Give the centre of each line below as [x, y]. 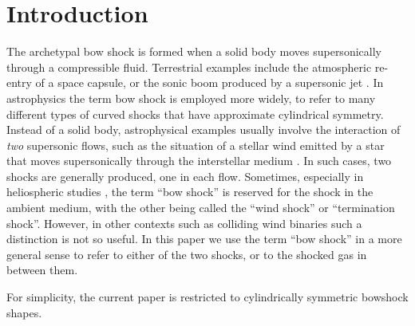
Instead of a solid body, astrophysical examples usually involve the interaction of [204, 130]
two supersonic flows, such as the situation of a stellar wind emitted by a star [196, 145]
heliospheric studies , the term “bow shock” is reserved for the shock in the [190, 192]
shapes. [24, 312]
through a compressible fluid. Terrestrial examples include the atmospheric [189, 67]
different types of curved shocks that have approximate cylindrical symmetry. [195, 114]
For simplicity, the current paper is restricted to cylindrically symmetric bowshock [207, 297]
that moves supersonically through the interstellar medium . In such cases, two [199, 161]
